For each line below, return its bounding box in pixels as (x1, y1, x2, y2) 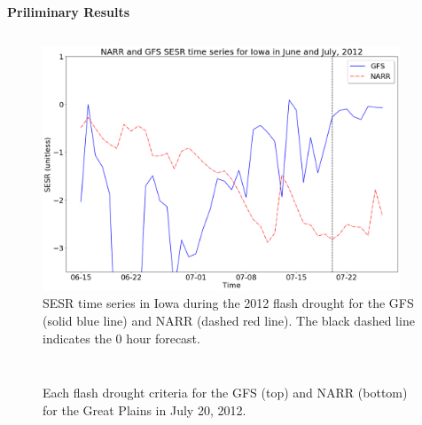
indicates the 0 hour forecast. (43, 328, 200, 347)
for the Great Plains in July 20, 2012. (43, 400, 246, 419)
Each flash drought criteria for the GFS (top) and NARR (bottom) (43, 383, 408, 402)
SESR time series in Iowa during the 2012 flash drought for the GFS (43, 294, 414, 312)
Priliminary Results (7, 3, 130, 20)
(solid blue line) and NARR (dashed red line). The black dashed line (43, 311, 415, 329)
